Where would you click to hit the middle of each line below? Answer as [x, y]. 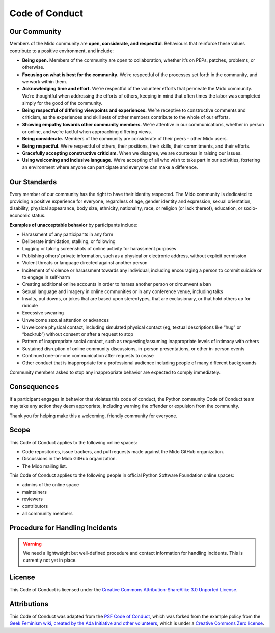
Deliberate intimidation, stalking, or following [69, 241]
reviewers [33, 499]
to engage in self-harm [46, 277]
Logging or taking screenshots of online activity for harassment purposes [99, 249]
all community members [48, 514]
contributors [35, 506]
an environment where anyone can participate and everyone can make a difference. [110, 167]
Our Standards [33, 182]
